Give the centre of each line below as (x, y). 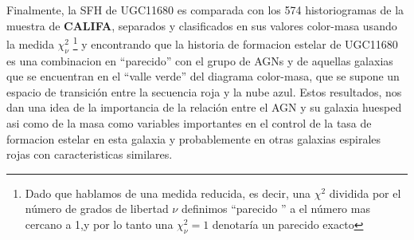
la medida (30, 43)
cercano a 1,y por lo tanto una (99, 224)
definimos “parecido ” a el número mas (275, 209)
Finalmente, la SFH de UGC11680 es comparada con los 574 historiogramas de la (205, 10)
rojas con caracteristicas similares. (90, 154)
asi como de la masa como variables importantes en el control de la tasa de (189, 123)
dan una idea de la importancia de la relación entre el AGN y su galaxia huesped (204, 107)
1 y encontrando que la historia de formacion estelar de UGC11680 (235, 43)
